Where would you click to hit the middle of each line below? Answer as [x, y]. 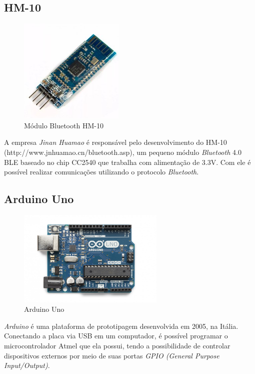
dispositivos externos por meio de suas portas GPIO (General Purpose [112, 355]
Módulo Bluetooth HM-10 [64, 125]
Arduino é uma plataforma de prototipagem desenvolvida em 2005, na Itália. [121, 326]
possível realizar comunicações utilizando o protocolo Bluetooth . [101, 172]
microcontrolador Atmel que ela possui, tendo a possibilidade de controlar [117, 345]
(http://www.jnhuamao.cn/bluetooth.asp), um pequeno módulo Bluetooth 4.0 [123, 152]
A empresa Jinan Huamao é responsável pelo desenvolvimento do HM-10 [115, 142]
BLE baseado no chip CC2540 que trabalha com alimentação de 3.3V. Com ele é [127, 162]
